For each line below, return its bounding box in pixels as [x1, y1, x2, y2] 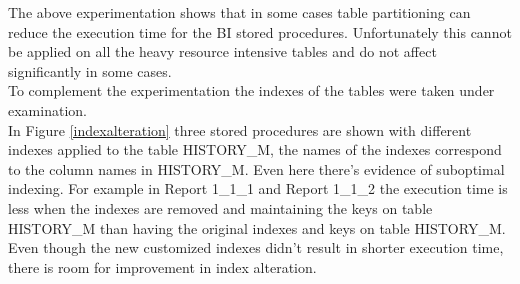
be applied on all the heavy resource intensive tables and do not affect [8, 41, 437, 62]
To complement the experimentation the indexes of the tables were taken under [8, 80, 495, 101]
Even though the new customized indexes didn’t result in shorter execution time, [8, 237, 504, 258]
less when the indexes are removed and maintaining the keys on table [8, 197, 433, 218]
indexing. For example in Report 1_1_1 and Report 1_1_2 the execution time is [8, 178, 508, 199]
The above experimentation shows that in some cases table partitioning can [8, 2, 471, 22]
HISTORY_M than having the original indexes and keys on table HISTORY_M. [8, 217, 506, 238]
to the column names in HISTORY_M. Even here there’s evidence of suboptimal [8, 158, 505, 179]
